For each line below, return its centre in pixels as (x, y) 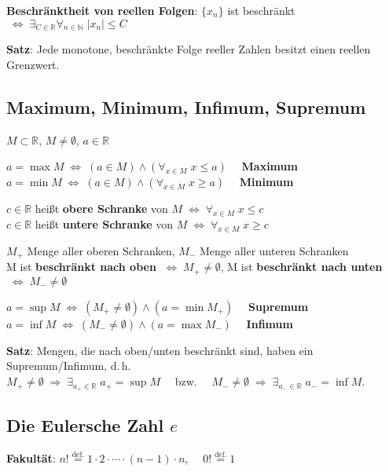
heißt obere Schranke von (101, 209)
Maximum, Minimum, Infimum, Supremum (186, 106)
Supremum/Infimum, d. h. (69, 366)
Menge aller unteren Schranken (274, 250)
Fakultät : (31, 458)
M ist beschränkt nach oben (81, 267)
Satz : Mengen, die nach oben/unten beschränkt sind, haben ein (160, 350)
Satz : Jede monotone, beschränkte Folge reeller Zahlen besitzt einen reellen (189, 49)
